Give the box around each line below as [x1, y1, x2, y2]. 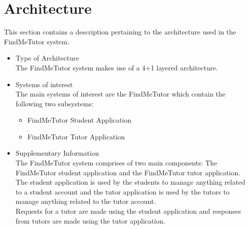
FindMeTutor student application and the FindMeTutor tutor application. [15, 167, 241, 177]
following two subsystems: [15, 98, 94, 108]
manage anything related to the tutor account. [15, 196, 156, 206]
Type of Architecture [15, 53, 79, 63]
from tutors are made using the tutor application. [15, 215, 166, 226]
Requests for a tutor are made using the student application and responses [15, 206, 241, 216]
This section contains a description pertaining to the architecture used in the [4, 27, 236, 37]
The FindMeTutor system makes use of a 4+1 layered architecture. [15, 62, 218, 72]
